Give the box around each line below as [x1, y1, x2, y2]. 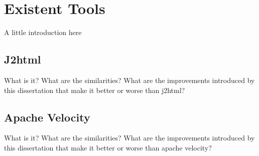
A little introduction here [4, 27, 82, 37]
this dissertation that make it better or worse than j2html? [4, 84, 185, 95]
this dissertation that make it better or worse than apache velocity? [4, 142, 212, 152]
